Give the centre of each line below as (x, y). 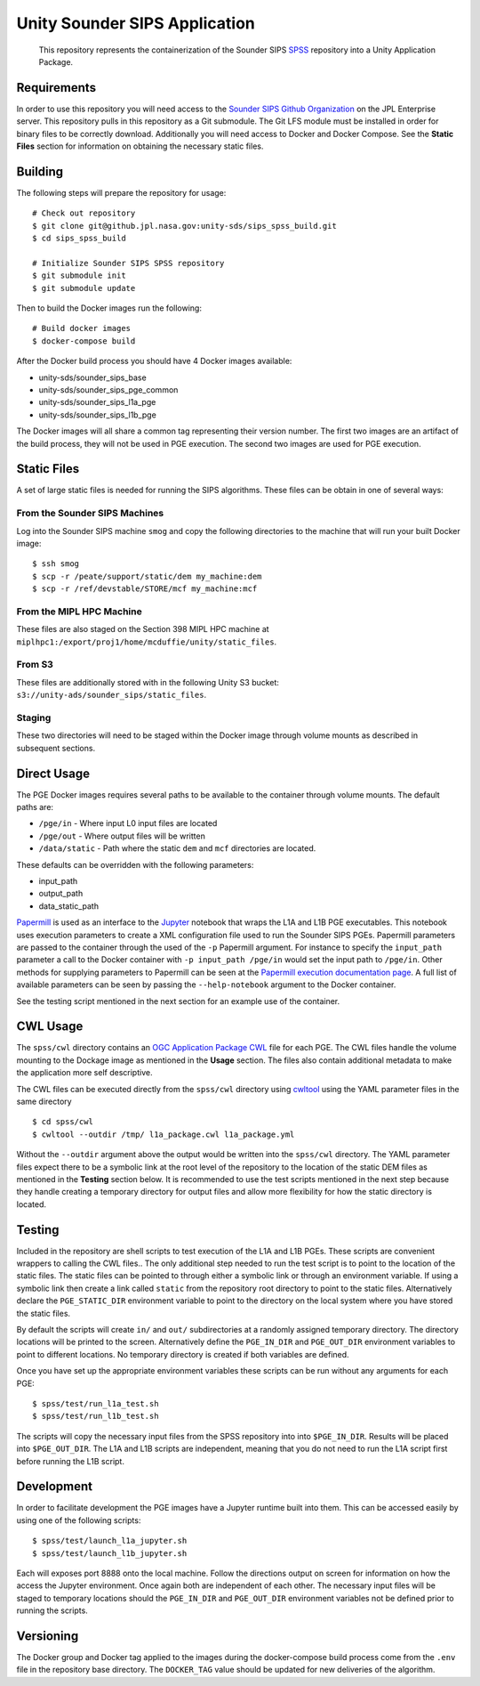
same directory (44, 1101)
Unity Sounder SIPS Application (136, 23)
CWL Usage (50, 1027)
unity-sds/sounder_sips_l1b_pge (98, 415)
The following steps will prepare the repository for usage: (121, 192)
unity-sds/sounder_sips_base (92, 377)
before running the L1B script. (70, 1461)
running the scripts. (52, 1610)
